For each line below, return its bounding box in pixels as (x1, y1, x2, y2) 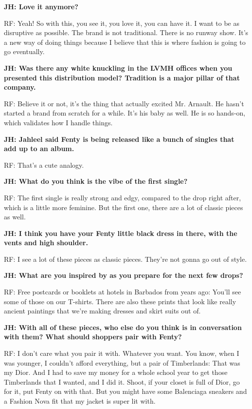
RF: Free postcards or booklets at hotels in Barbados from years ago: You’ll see (4, 287, 241, 297)
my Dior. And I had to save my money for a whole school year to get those (4, 367, 228, 377)
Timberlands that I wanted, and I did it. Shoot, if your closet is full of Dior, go (4, 376, 240, 387)
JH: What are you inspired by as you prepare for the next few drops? (4, 270, 243, 280)
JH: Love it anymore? (4, 1, 78, 11)
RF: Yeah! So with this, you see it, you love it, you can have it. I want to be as (4, 18, 239, 28)
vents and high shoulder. (4, 237, 88, 248)
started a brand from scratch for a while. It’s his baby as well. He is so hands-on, (4, 108, 246, 118)
